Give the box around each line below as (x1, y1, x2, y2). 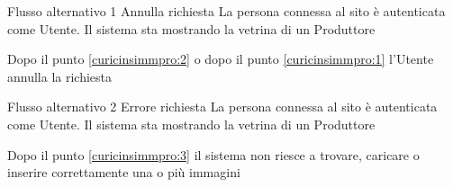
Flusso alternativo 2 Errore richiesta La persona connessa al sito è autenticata (7, 97, 438, 116)
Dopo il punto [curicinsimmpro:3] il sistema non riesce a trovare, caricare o (7, 145, 420, 164)
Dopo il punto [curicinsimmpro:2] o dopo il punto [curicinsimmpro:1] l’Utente (7, 49, 434, 68)
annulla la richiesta (7, 67, 113, 85)
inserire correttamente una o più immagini (7, 163, 240, 182)
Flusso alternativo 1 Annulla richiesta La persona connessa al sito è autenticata (7, 2, 446, 20)
